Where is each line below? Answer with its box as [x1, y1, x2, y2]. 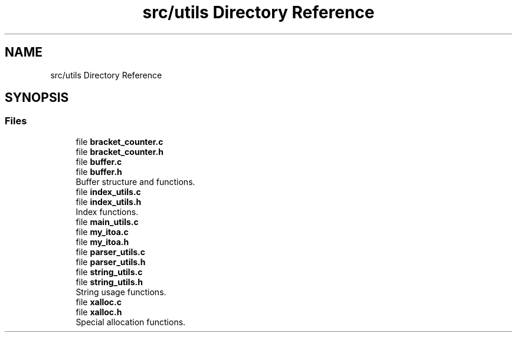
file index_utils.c [76, 186, 141, 197]
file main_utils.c [76, 216, 139, 227]
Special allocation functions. [76, 316, 186, 327]
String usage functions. [76, 286, 166, 297]
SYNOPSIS [5, 90, 69, 105]
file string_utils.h [76, 276, 143, 287]
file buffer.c [76, 156, 122, 167]
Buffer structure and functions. [76, 176, 195, 187]
